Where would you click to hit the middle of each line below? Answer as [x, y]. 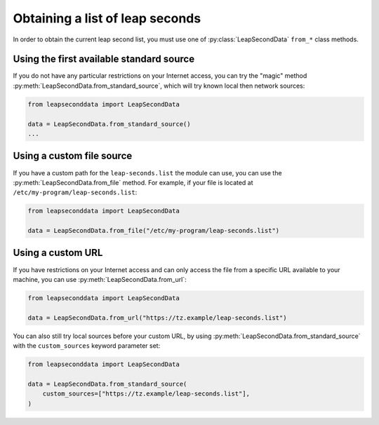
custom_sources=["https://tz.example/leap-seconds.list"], [146, 394]
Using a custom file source [73, 156]
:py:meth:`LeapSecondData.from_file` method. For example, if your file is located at [133, 182]
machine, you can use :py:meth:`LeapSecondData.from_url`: [100, 279]
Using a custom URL [58, 253]
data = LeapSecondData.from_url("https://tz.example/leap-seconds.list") [157, 318]
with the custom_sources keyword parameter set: [87, 346]
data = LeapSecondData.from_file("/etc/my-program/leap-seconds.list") [154, 231]
